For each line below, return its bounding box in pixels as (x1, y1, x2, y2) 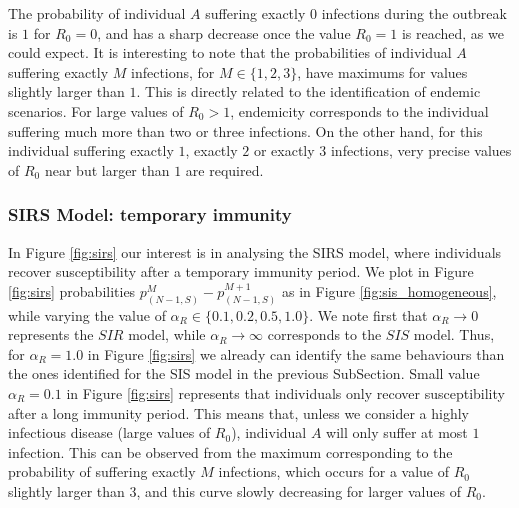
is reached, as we (401, 22, 504, 43)
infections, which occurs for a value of (218, 461, 450, 482)
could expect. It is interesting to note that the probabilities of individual (8, 42, 452, 63)
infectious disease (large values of (8, 422, 211, 443)
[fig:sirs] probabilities (8, 280, 136, 301)
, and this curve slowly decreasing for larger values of (136, 480, 461, 501)
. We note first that (309, 304, 428, 325)
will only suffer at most (326, 422, 468, 443)
